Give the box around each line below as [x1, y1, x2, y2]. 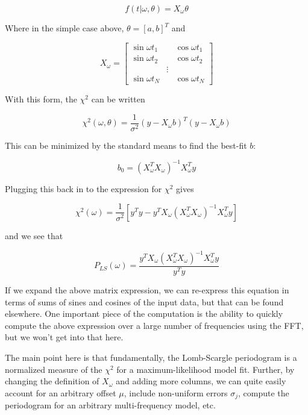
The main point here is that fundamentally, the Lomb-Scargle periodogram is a [5, 351, 297, 363]
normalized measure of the [5, 363, 102, 375]
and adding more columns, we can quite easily [116, 375, 286, 387]
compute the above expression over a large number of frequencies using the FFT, [5, 319, 304, 331]
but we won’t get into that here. [5, 331, 124, 343]
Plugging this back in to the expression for [5, 182, 162, 195]
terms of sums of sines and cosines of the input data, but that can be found [5, 295, 284, 308]
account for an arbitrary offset [5, 386, 116, 399]
